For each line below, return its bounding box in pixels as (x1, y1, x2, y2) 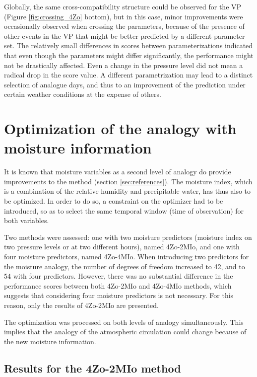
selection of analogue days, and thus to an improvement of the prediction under (4, 79, 246, 89)
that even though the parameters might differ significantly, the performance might (4, 50, 254, 60)
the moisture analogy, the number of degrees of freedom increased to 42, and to (4, 261, 245, 271)
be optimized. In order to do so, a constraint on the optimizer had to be (4, 196, 223, 206)
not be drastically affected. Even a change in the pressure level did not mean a (4, 60, 243, 70)
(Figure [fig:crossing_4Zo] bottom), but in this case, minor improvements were (4, 11, 243, 21)
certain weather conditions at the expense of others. (4, 89, 161, 99)
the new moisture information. (4, 336, 96, 346)
